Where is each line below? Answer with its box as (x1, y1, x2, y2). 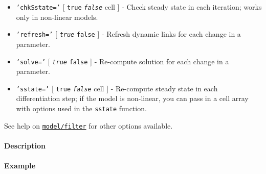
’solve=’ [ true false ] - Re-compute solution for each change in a (16, 56, 229, 66)
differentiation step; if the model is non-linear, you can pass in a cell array (16, 93, 249, 104)
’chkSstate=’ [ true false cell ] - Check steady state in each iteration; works (16, 2, 262, 12)
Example (4, 160, 36, 171)
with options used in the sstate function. (16, 103, 147, 113)
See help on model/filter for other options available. (4, 120, 173, 131)
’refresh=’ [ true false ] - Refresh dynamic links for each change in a (16, 29, 241, 39)
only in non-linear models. (16, 11, 98, 22)
